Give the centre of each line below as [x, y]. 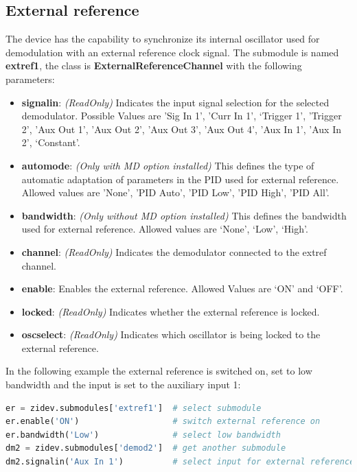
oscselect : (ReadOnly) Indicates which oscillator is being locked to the [171, 334]
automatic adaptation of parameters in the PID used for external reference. [180, 179]
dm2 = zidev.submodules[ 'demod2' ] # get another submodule [146, 448]
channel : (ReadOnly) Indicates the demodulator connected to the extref [174, 251]
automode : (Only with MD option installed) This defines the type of [168, 165]
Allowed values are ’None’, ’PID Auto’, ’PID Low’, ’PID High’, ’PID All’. [175, 192]
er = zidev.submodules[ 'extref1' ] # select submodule [134, 408]
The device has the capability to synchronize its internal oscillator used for [163, 39]
